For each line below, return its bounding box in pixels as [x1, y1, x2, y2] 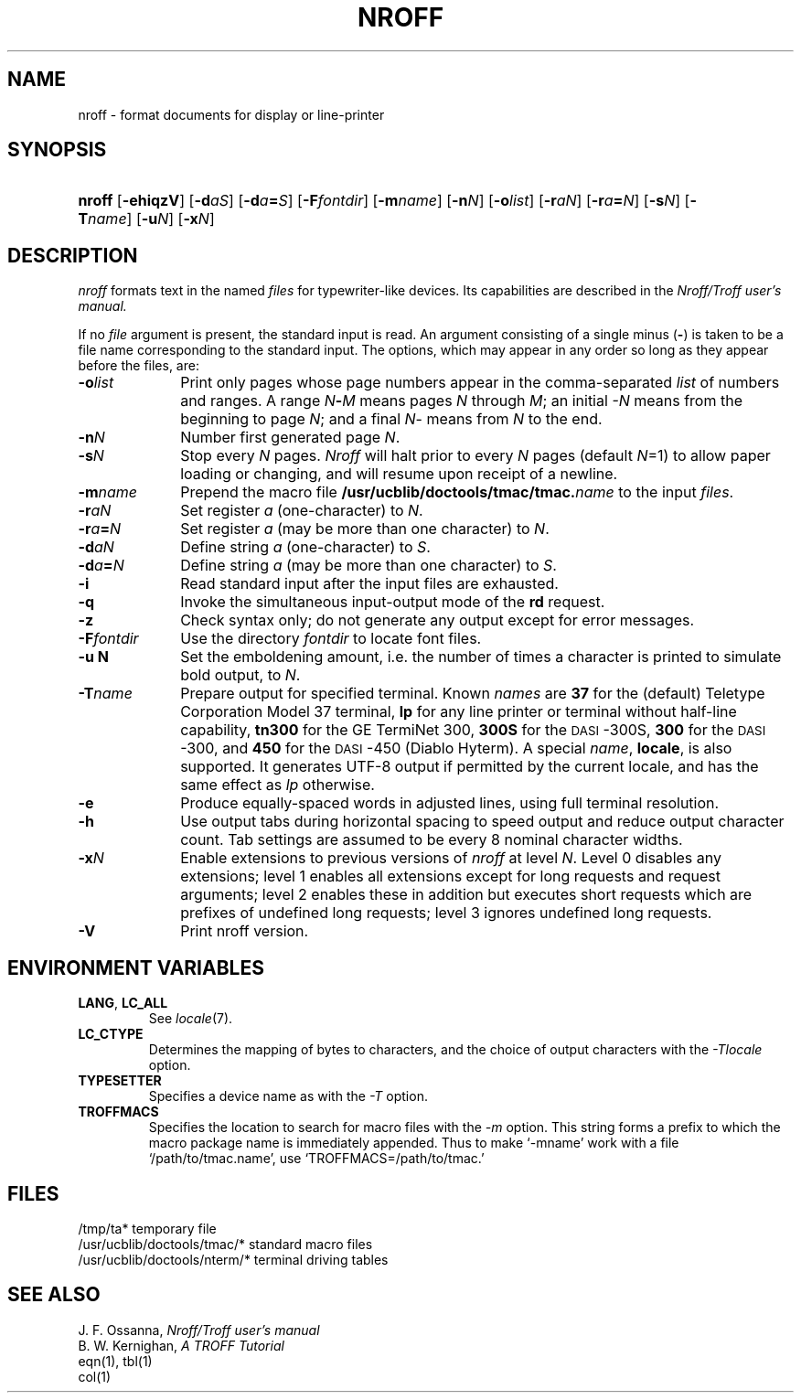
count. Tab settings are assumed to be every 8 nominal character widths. [180, 830, 683, 850]
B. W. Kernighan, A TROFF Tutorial [78, 1337, 284, 1353]
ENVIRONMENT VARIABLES [7, 956, 264, 979]
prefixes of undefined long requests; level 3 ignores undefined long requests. [180, 903, 712, 923]
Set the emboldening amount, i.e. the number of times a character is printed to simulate [180, 647, 782, 667]
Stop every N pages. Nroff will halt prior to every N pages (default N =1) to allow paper [180, 446, 771, 465]
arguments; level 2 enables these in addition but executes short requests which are [180, 885, 753, 904]
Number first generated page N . [180, 428, 400, 447]
